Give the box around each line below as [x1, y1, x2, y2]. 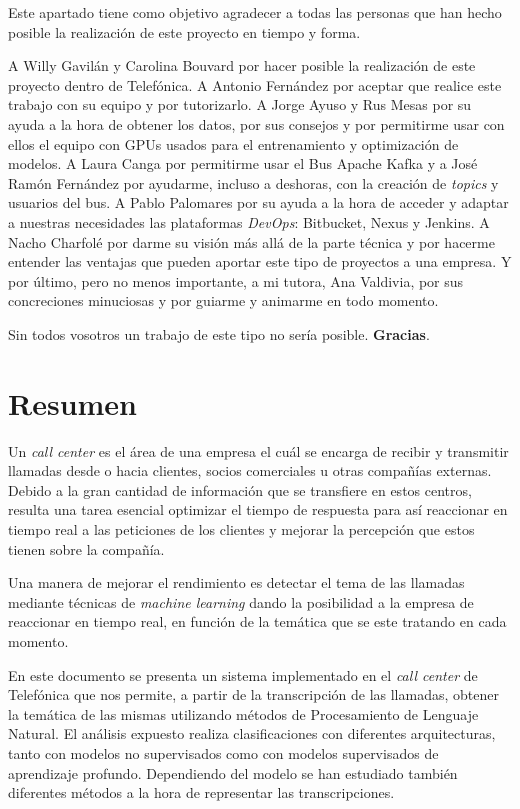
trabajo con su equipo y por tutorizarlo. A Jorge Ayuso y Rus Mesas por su [8, 94, 472, 115]
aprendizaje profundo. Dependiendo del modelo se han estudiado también [8, 762, 458, 783]
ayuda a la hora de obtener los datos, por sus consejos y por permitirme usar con [8, 113, 505, 134]
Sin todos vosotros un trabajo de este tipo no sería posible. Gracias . [8, 323, 430, 344]
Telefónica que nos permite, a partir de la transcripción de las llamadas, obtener [8, 684, 499, 705]
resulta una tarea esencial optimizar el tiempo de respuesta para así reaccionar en [8, 499, 508, 520]
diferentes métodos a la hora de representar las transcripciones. [8, 782, 395, 803]
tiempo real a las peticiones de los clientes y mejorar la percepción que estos [8, 519, 475, 539]
